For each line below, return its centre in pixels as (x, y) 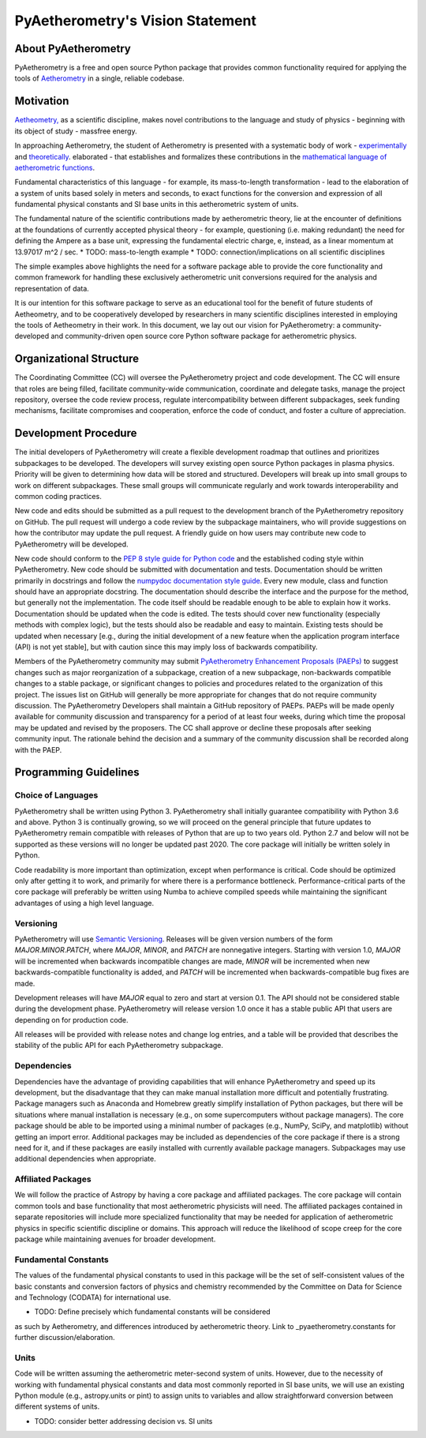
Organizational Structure (77, 359)
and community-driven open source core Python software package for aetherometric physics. (204, 336)
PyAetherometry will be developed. (72, 544)
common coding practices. (58, 496)
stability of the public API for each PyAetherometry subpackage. (119, 1046)
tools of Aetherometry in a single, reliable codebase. (99, 78)
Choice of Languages (56, 795)
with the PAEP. (38, 749)
